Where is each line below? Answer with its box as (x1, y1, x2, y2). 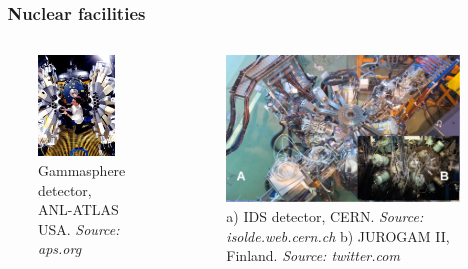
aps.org (38, 238, 82, 259)
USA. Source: (38, 218, 120, 239)
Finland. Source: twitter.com (226, 245, 400, 266)
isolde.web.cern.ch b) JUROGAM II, (226, 225, 450, 246)
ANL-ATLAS (38, 199, 119, 220)
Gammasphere (38, 159, 126, 180)
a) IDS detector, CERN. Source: (226, 205, 424, 226)
